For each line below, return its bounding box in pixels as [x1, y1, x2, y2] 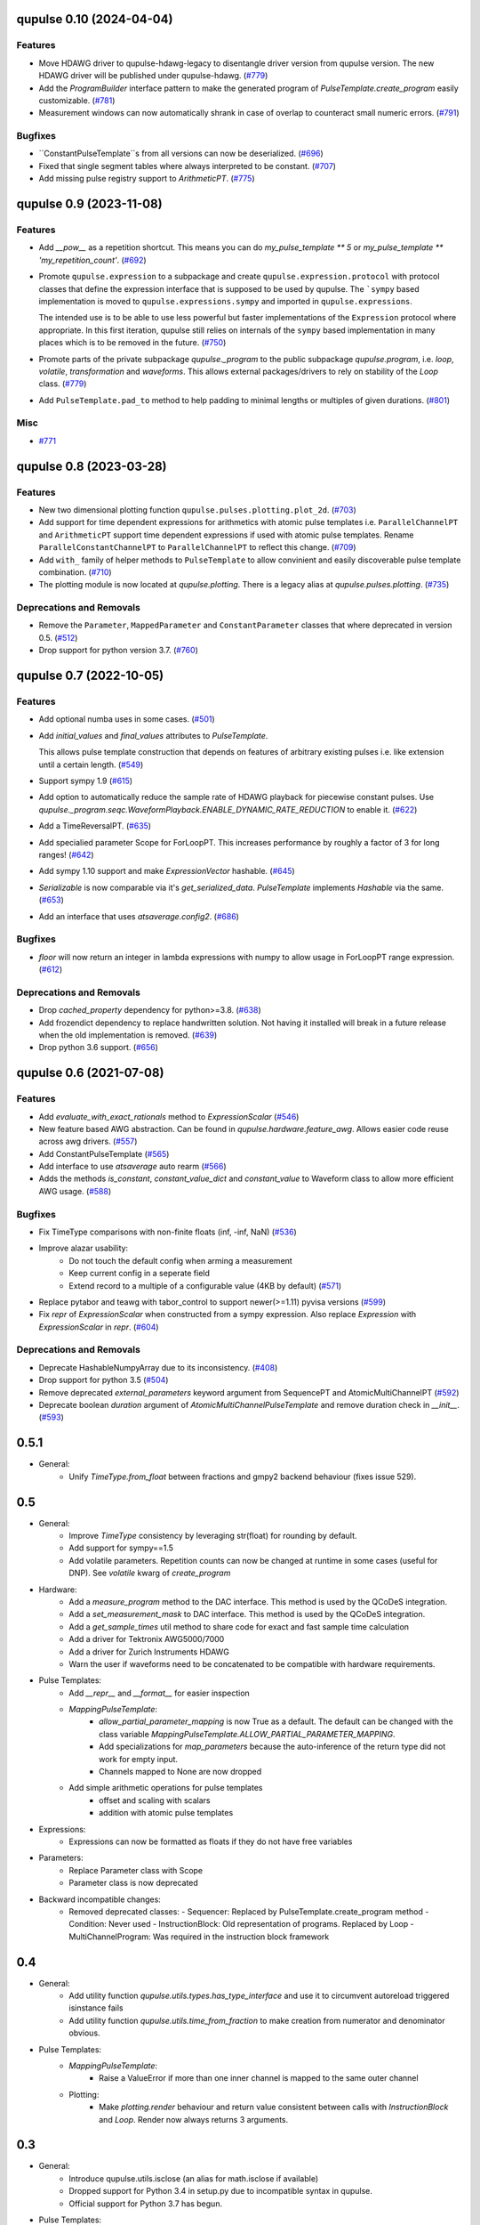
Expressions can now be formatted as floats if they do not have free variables [68, 1836, 353, 1847]
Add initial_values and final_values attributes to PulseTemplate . [38, 730, 268, 740]
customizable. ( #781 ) [38, 94, 116, 106]
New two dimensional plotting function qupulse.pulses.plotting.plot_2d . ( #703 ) [38, 505, 357, 515]
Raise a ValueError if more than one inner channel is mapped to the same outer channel [99, 2073, 419, 2083]
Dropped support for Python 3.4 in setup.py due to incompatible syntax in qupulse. [68, 2186, 373, 2197]
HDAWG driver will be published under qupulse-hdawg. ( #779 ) [38, 70, 268, 81]
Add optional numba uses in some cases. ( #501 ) [38, 714, 215, 724]
